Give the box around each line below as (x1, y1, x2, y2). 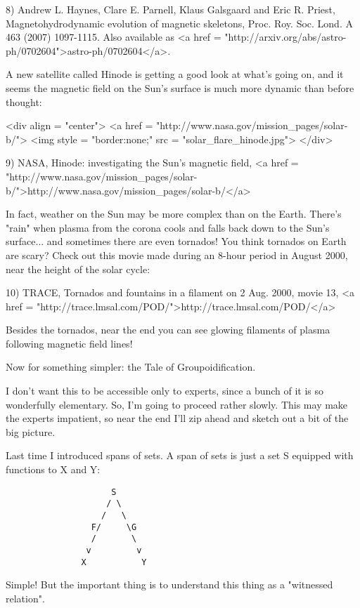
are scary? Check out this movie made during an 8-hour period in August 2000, (6, 247, 348, 262)
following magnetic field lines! (6, 336, 133, 350)
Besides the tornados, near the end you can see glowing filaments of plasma (6, 322, 330, 337)
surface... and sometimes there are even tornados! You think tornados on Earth (6, 234, 347, 249)
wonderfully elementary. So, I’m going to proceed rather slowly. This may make (6, 397, 348, 411)
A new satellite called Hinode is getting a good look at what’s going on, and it (6, 67, 344, 81)
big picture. (6, 424, 56, 439)
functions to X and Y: (6, 462, 101, 477)
